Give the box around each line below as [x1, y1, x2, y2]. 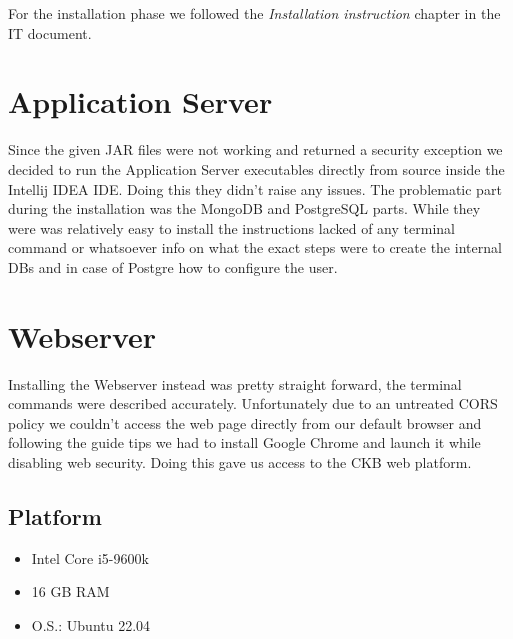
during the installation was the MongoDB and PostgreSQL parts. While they [8, 198, 481, 219]
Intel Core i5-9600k [31, 547, 149, 568]
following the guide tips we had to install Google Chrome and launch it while [8, 432, 481, 453]
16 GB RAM [31, 581, 110, 602]
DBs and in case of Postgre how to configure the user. [8, 256, 338, 277]
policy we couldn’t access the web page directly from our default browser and [8, 412, 482, 433]
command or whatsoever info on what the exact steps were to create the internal [8, 237, 502, 258]
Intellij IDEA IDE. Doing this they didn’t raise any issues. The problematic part [8, 178, 502, 199]
